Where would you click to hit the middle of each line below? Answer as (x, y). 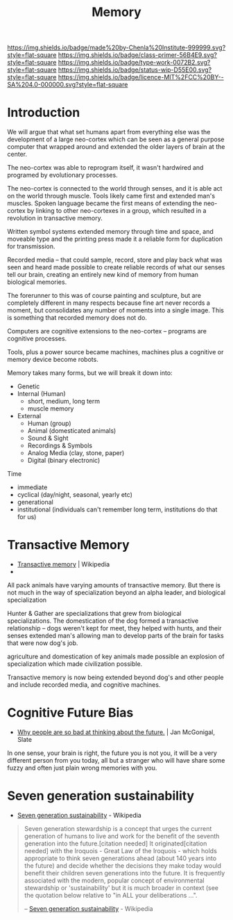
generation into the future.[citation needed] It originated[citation (115, 843)
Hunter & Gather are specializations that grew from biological (94, 614)
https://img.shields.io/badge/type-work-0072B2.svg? (134, 63)
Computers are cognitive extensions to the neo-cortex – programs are (107, 331)
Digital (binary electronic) (64, 461)
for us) (27, 517)
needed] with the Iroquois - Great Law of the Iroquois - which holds (120, 850)
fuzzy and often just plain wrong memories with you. (82, 768)
